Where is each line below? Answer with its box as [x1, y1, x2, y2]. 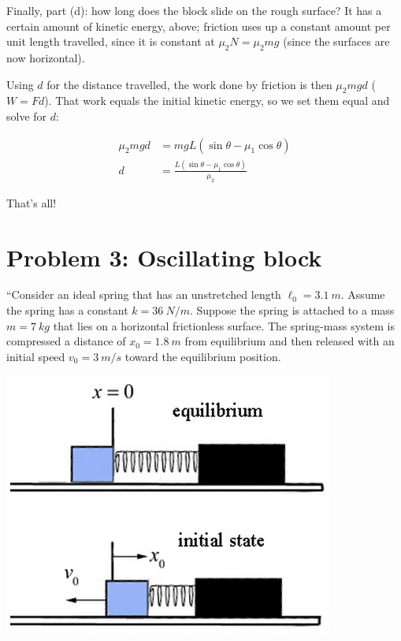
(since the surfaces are [283, 33, 390, 50]
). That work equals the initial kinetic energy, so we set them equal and [44, 92, 390, 109]
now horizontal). [6, 49, 85, 65]
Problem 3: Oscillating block [6, 240, 322, 273]
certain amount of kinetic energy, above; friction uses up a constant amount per [6, 17, 391, 34]
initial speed [6, 348, 65, 364]
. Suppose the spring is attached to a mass [189, 302, 395, 319]
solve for [6, 107, 47, 124]
